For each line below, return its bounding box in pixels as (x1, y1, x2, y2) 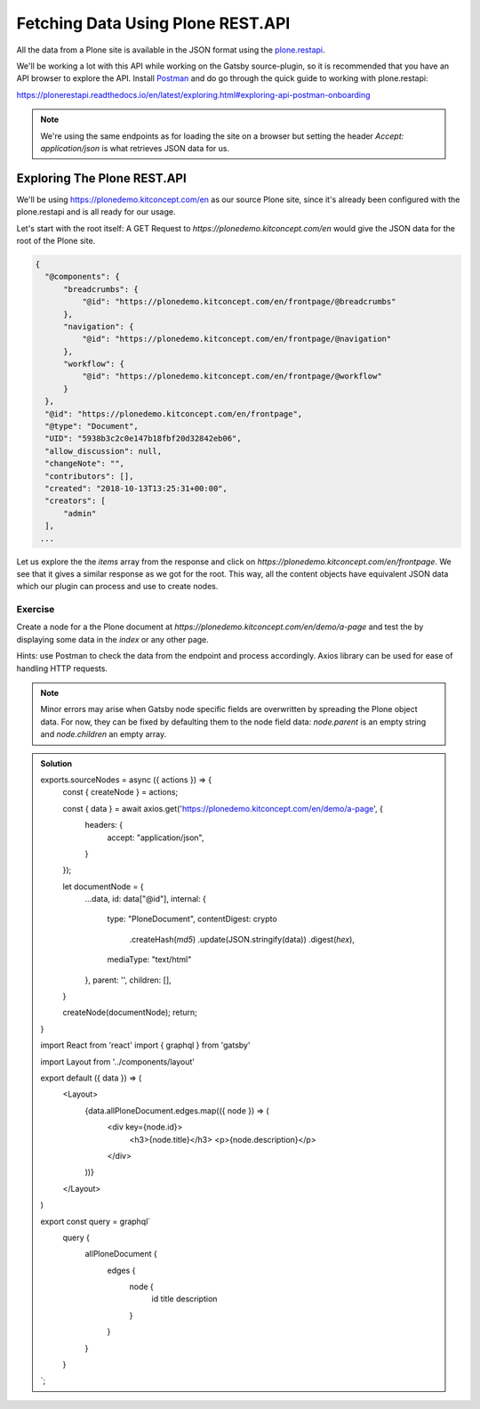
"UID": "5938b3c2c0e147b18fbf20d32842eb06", (44, 433, 242, 444)
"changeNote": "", (44, 458, 124, 469)
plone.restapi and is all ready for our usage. (16, 206, 176, 217)
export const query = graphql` (40, 1216, 151, 1227)
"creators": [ (44, 496, 107, 506)
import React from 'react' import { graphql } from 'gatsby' (40, 1040, 251, 1050)
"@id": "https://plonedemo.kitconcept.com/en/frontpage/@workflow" (81, 371, 382, 382)
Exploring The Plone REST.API (16, 170, 187, 186)
